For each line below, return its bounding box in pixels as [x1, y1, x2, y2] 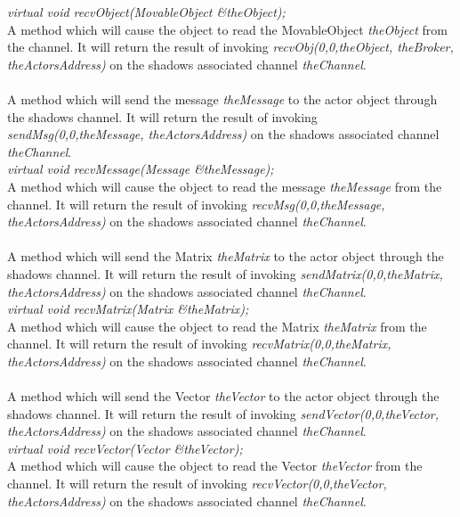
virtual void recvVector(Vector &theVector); [7, 439, 243, 457]
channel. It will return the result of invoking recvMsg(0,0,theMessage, [7, 194, 385, 213]
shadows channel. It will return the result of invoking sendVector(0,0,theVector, [7, 404, 440, 423]
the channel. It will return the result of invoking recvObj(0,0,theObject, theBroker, [7, 37, 454, 56]
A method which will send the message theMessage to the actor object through [7, 89, 438, 108]
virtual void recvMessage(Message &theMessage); [7, 160, 274, 178]
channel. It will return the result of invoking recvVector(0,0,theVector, [7, 474, 387, 493]
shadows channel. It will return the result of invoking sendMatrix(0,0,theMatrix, [7, 264, 443, 283]
